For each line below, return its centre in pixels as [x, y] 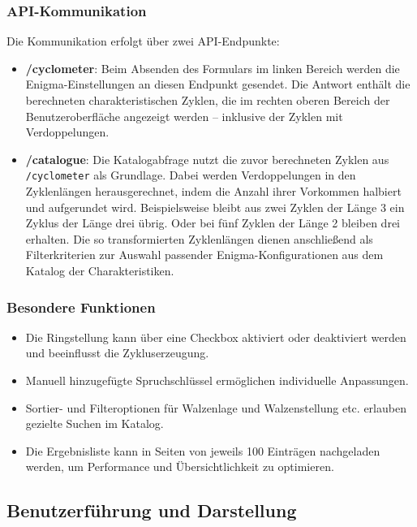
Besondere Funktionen [81, 307]
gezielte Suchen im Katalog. [95, 423]
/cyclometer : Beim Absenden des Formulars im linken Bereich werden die [213, 68]
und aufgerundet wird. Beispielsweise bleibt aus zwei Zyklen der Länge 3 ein [215, 207]
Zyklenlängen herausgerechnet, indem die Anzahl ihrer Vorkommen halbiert [213, 191]
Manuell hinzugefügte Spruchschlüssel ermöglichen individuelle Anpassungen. [217, 380]
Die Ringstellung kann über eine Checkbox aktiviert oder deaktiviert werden [216, 337]
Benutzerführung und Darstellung [152, 510]
